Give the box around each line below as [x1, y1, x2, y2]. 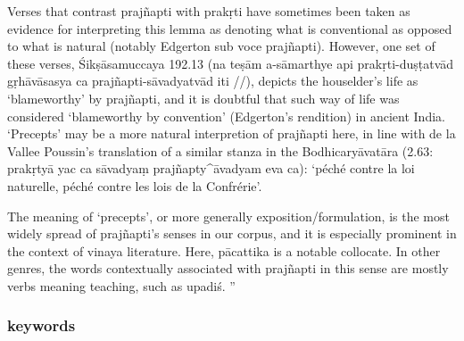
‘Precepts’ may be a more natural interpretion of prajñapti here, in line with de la [7, 124, 456, 143]
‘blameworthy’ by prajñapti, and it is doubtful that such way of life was [7, 88, 400, 107]
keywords [7, 314, 76, 337]
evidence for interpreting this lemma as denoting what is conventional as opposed [7, 19, 452, 37]
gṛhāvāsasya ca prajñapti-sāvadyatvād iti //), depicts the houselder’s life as [7, 71, 418, 90]
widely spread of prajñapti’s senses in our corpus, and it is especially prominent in [7, 224, 457, 243]
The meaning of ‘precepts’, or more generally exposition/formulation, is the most [7, 206, 450, 225]
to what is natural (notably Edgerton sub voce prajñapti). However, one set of [7, 37, 435, 55]
